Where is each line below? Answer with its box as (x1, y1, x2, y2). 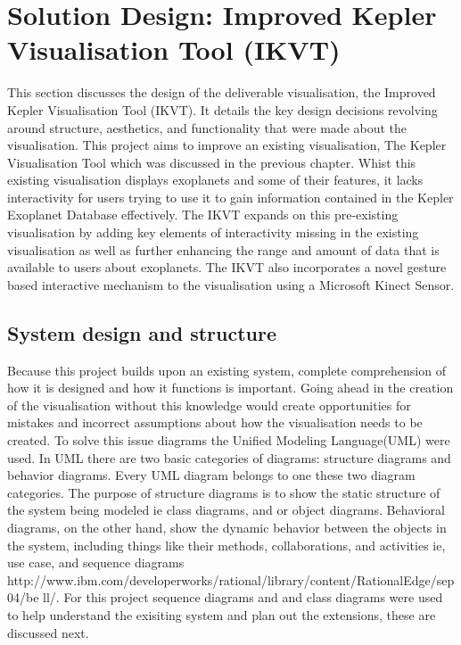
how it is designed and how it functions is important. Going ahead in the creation (7, 378, 454, 397)
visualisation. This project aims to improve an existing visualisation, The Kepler (7, 136, 447, 154)
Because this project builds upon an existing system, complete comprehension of (7, 360, 446, 379)
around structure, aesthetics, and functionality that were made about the (7, 118, 407, 136)
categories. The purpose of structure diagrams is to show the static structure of (7, 483, 440, 501)
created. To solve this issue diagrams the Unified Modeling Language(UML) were (7, 431, 450, 450)
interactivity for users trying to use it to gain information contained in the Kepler (7, 187, 454, 206)
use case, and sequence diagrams (7, 553, 185, 572)
